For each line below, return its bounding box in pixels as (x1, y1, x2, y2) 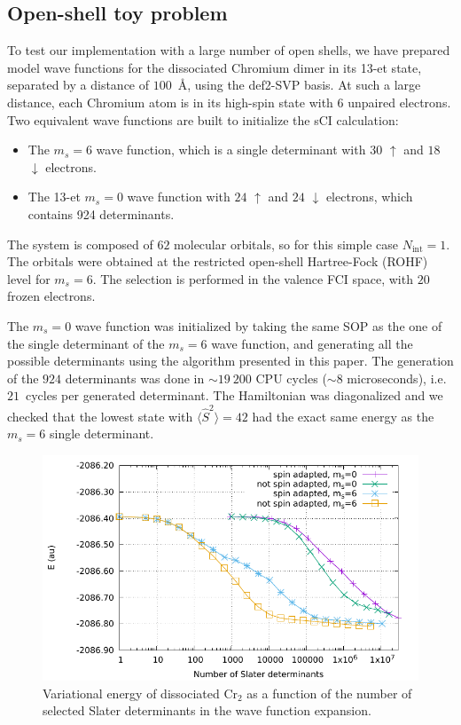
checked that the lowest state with (7, 406, 193, 425)
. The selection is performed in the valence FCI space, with (92, 269, 413, 288)
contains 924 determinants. (27, 204, 175, 223)
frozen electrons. (7, 287, 96, 305)
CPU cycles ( (255, 368, 327, 387)
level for (7, 269, 51, 288)
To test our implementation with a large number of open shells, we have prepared (7, 41, 450, 59)
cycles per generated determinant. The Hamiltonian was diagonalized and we (25, 386, 443, 405)
